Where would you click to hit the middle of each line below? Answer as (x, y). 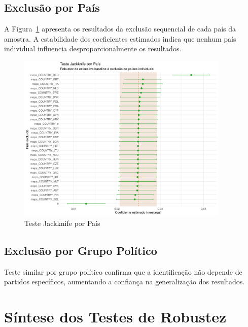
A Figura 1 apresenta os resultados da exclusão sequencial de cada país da (120, 29)
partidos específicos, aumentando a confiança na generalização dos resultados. (125, 282)
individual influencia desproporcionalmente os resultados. (93, 48)
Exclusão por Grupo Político (81, 250)
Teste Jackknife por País (62, 223)
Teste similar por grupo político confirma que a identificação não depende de (123, 271)
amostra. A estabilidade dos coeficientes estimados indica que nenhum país (120, 38)
